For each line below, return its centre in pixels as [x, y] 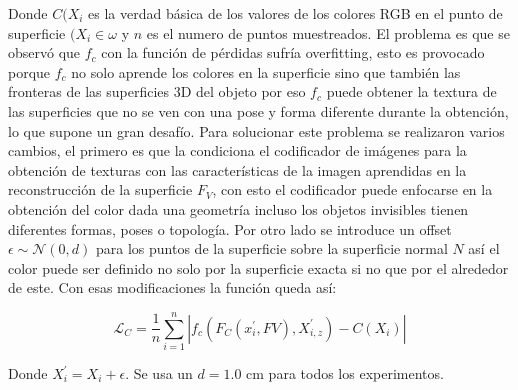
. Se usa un [159, 373]
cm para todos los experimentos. [345, 373]
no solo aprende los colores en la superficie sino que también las [266, 71]
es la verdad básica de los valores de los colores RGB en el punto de [295, 13]
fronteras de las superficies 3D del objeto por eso [157, 91]
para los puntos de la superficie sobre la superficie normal [272, 248]
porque [29, 71]
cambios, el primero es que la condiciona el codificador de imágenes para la [237, 150]
